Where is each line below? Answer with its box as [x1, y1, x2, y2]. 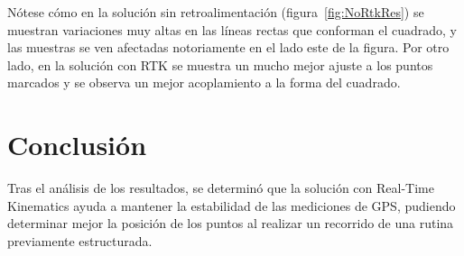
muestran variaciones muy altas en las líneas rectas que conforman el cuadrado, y [7, 20, 458, 39]
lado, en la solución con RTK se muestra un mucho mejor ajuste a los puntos [7, 55, 433, 74]
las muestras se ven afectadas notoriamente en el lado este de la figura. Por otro [7, 38, 450, 57]
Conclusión [7, 126, 147, 163]
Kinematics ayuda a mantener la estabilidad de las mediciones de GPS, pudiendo [7, 196, 456, 215]
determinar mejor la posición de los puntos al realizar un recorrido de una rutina [7, 214, 454, 233]
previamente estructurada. [7, 231, 153, 250]
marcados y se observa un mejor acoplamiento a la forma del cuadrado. [7, 73, 401, 92]
